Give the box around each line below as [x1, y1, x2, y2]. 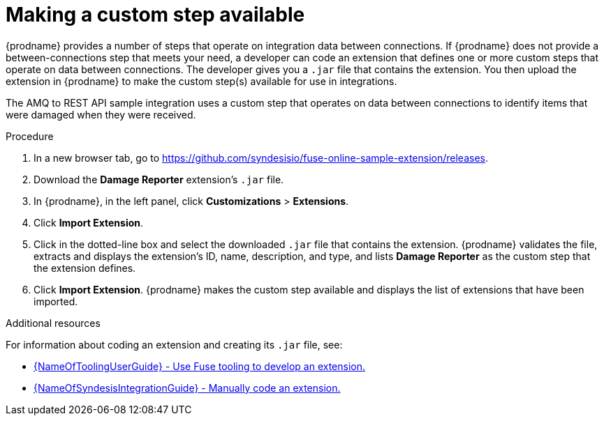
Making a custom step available [6, 3, 305, 26]
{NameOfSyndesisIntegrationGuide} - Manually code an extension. [34, 381, 341, 394]
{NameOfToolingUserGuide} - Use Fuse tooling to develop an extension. [34, 360, 366, 372]
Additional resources [6, 316, 101, 329]
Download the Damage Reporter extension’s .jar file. [34, 173, 284, 185]
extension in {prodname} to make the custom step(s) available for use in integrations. [6, 75, 397, 87]
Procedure [6, 130, 54, 142]
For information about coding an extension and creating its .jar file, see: [6, 338, 343, 351]
